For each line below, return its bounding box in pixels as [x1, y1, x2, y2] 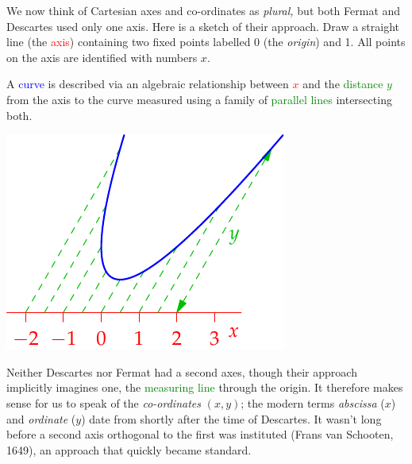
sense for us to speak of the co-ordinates [6, 394, 201, 411]
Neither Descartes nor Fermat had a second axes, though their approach [6, 363, 357, 380]
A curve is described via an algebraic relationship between [6, 75, 289, 92]
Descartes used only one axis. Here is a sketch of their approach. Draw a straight [6, 17, 399, 34]
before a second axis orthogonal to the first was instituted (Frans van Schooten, [6, 426, 394, 443]
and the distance [302, 75, 383, 92]
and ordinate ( [6, 410, 76, 427]
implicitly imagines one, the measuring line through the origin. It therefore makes [6, 379, 403, 396]
